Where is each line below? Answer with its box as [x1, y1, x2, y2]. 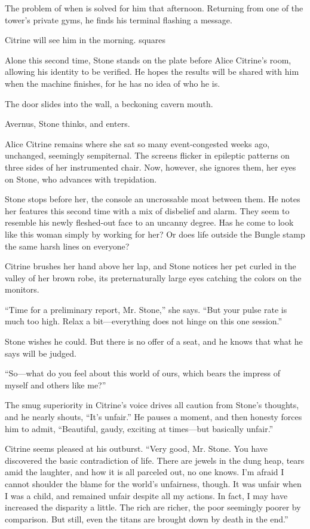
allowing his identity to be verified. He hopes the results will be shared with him [5, 65, 299, 78]
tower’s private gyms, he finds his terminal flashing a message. [5, 13, 232, 26]
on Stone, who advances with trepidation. [5, 172, 157, 185]
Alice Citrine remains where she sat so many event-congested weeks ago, [5, 137, 270, 150]
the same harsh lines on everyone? [5, 239, 130, 252]
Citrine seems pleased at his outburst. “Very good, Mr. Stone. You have [5, 442, 268, 455]
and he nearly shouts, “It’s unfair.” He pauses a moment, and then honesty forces [5, 411, 302, 423]
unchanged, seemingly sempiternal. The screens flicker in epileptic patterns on [5, 149, 290, 162]
